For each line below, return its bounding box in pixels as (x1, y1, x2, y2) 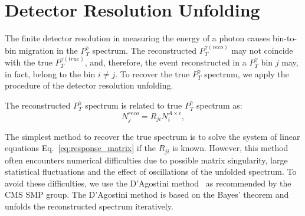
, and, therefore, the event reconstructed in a (84, 55, 247, 68)
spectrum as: (196, 99, 242, 111)
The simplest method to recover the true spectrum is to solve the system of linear (5, 130, 300, 142)
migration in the (19, 44, 78, 56)
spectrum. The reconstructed (92, 44, 197, 56)
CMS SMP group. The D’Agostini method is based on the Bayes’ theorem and (5, 188, 289, 201)
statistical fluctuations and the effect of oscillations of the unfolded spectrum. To (5, 165, 297, 178)
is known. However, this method (172, 142, 288, 154)
